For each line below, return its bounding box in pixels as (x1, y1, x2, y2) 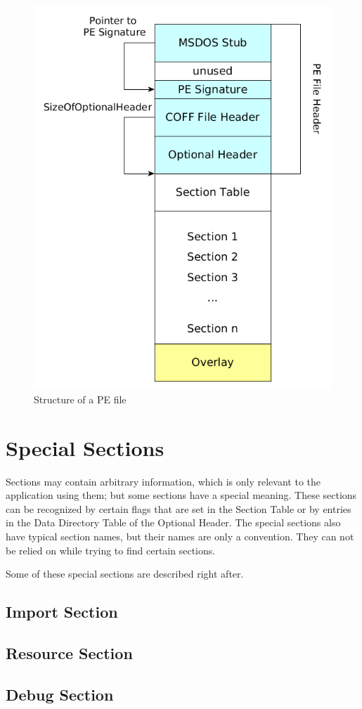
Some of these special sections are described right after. (6, 566, 244, 581)
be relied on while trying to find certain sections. (6, 542, 216, 557)
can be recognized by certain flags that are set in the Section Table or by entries (6, 501, 351, 516)
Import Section (6, 601, 118, 623)
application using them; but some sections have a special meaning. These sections (6, 488, 357, 502)
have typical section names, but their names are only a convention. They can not (6, 528, 354, 543)
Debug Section (6, 683, 114, 705)
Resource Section (6, 642, 133, 663)
